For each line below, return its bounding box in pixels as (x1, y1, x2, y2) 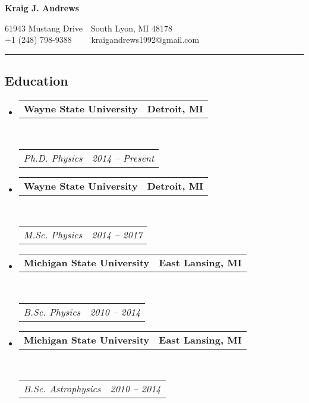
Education (5, 71, 68, 90)
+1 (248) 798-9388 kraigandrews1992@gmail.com (5, 33, 200, 46)
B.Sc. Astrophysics (23, 382, 101, 396)
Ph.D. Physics (23, 150, 83, 165)
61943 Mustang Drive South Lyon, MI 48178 (5, 21, 173, 34)
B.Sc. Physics (23, 304, 81, 319)
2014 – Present (92, 150, 154, 165)
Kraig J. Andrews (5, 2, 80, 14)
